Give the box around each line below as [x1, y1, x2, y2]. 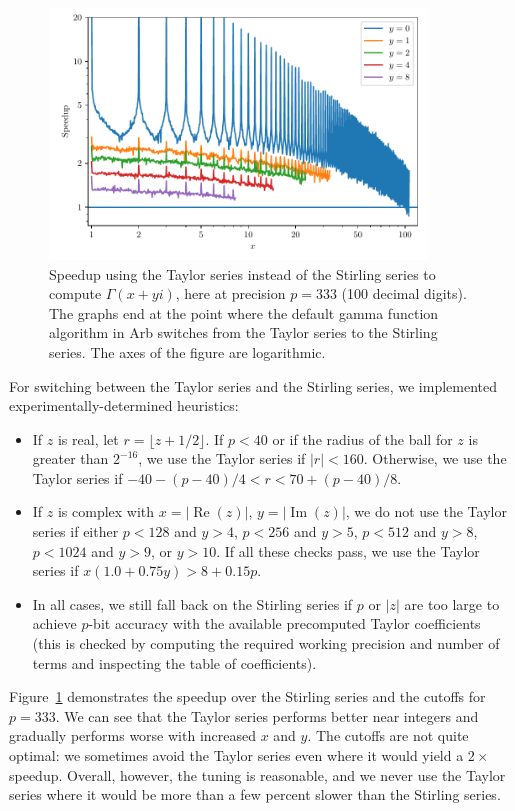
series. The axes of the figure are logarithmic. [49, 341, 326, 362]
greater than [32, 448, 109, 469]
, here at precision [175, 283, 286, 304]
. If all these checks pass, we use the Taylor [216, 540, 480, 561]
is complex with [57, 501, 155, 522]
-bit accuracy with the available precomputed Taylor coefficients [88, 613, 481, 634]
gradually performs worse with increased [9, 725, 256, 746]
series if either [32, 521, 119, 542]
